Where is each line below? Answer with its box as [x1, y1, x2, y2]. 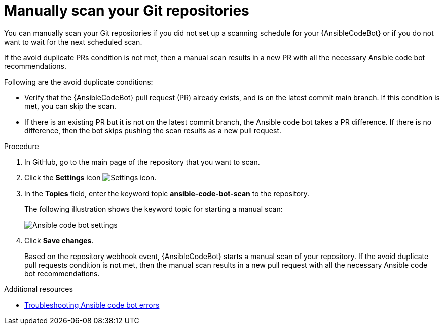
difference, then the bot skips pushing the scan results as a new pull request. [24, 126, 282, 135]
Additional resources [4, 284, 73, 294]
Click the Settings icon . [24, 173, 157, 182]
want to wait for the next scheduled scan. [4, 37, 142, 46]
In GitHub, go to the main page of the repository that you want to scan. [24, 157, 260, 166]
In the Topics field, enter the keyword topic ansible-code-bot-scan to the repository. [24, 189, 309, 198]
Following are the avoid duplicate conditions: [4, 77, 153, 86]
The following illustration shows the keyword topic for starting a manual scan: [24, 204, 283, 213]
